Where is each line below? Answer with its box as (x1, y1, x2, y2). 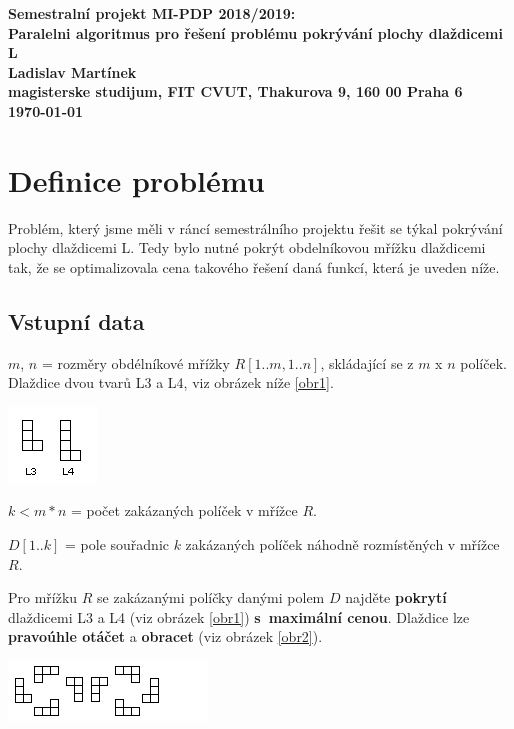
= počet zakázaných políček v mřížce (70, 500, 298, 521)
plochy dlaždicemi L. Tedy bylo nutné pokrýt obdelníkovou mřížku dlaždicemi (8, 237, 486, 258)
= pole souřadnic (65, 534, 169, 555)
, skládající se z (320, 352, 414, 373)
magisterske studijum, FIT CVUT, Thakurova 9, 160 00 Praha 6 (8, 81, 463, 102)
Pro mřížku (8, 587, 78, 608)
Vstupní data (8, 305, 145, 336)
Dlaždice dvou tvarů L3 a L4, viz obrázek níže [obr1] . (8, 372, 334, 393)
